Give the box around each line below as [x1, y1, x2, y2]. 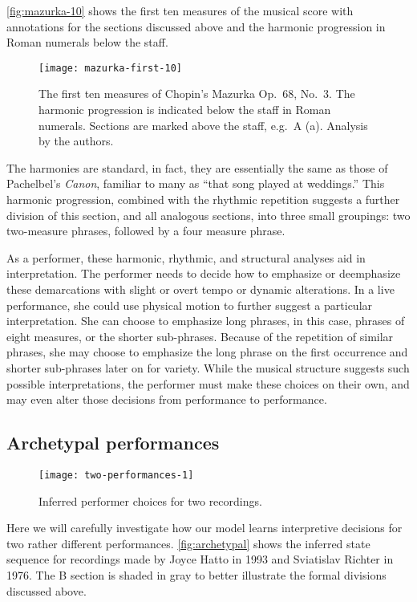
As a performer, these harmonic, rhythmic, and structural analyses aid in [6, 249, 366, 266]
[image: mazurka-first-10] [38, 62, 182, 74]
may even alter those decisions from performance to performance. [6, 391, 327, 408]
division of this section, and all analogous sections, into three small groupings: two [6, 206, 411, 223]
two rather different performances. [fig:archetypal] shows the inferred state [6, 535, 370, 551]
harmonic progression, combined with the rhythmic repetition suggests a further [6, 191, 400, 207]
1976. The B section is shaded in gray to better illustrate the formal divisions [6, 566, 387, 583]
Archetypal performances [6, 430, 220, 455]
